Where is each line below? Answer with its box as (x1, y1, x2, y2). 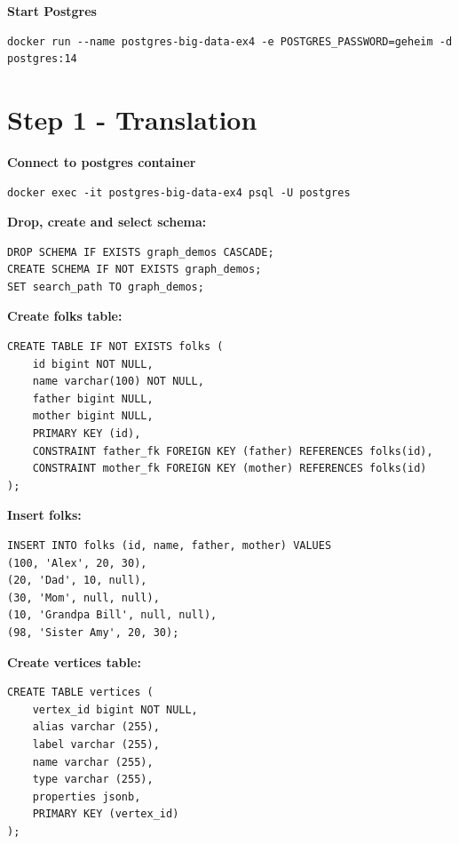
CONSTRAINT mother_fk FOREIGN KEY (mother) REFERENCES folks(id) (32, 462, 427, 475)
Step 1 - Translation (7, 100, 257, 137)
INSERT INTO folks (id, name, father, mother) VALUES (7, 539, 332, 552)
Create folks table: (7, 307, 123, 325)
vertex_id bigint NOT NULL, (32, 703, 198, 716)
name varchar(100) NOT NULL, (32, 375, 204, 388)
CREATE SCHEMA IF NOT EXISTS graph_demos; (7, 263, 262, 276)
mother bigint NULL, (32, 410, 154, 423)
